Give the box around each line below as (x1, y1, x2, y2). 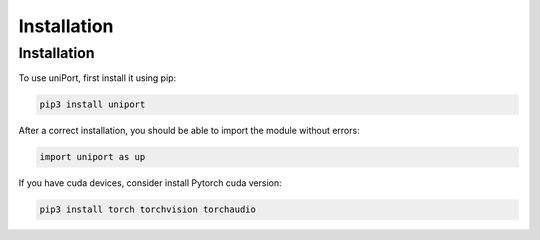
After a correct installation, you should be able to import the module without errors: (18, 125, 360, 137)
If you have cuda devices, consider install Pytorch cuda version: (18, 177, 282, 189)
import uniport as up (39, 151, 146, 163)
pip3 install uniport (39, 99, 146, 110)
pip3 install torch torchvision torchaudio (39, 204, 257, 215)
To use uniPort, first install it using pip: (18, 72, 177, 84)
